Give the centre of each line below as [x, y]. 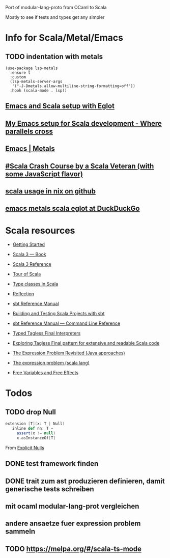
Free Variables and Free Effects [46, 373]
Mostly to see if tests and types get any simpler [55, 17]
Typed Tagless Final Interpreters [47, 333]
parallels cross [29, 131]
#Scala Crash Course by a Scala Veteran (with [80, 166]
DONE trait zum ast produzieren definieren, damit [85, 481]
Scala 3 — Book [30, 255]
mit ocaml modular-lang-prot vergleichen [72, 506]
